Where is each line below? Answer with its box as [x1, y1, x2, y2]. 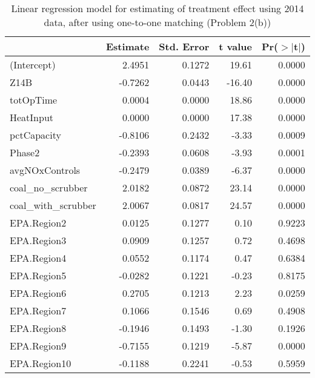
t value [219, 39, 252, 53]
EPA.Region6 [10, 286, 67, 300]
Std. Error [159, 39, 210, 53]
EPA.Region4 [10, 251, 67, 265]
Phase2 [10, 145, 40, 159]
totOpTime [10, 93, 58, 107]
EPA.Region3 [10, 233, 67, 247]
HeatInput [10, 110, 54, 124]
